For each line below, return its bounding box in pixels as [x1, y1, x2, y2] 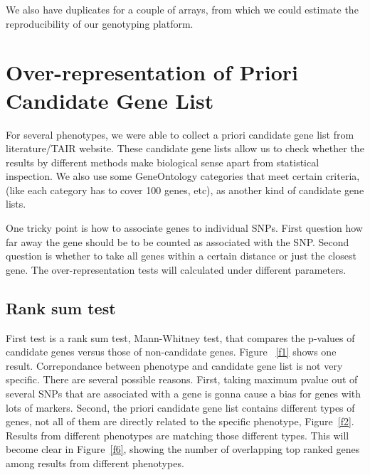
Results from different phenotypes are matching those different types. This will [6, 427, 349, 442]
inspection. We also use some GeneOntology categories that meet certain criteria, [6, 169, 360, 183]
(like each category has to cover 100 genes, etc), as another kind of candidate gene [6, 182, 364, 197]
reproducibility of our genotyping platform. [6, 16, 194, 31]
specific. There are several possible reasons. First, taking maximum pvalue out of [6, 372, 358, 387]
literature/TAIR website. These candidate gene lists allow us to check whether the [6, 141, 364, 156]
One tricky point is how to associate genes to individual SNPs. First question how [6, 220, 363, 235]
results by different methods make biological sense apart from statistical [6, 154, 319, 169]
